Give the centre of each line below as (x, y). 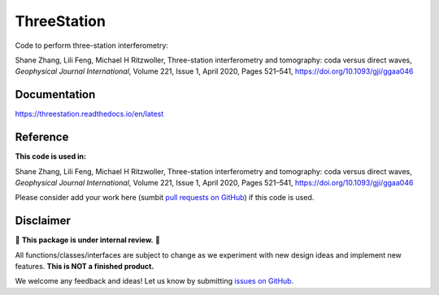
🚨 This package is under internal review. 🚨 (87, 240)
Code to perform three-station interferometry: (91, 45)
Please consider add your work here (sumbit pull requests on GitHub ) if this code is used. (165, 198)
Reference (42, 137)
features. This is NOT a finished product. (85, 266)
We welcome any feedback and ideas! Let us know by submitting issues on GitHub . (154, 281)
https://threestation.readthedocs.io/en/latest (89, 114)
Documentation (55, 94)
